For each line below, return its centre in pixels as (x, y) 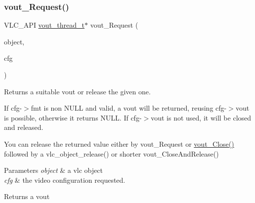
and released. (24, 127)
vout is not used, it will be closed (201, 117)
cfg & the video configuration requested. (65, 180)
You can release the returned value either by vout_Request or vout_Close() (119, 143)
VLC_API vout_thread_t (44, 25)
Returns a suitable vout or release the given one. (77, 91)
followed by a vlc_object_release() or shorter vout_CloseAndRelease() (111, 153)
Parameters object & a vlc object (53, 170)
